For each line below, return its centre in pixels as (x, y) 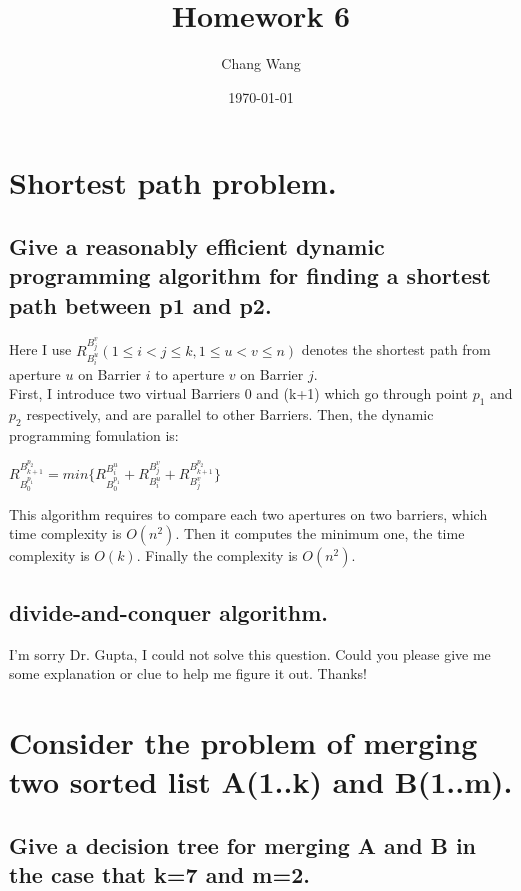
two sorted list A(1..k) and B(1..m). (261, 781)
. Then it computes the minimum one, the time (320, 533)
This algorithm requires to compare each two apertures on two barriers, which (248, 513)
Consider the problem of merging (243, 741)
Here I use (40, 349)
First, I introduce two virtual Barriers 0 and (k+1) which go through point (238, 393)
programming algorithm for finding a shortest (250, 275)
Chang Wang (261, 63)
